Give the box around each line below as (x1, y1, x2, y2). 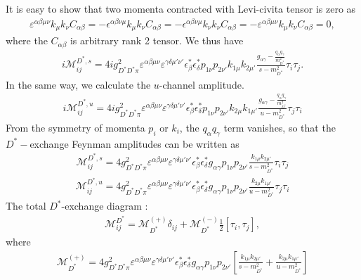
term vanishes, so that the (223, 120, 336, 134)
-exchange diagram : (61, 198, 148, 213)
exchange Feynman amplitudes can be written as (29, 136, 239, 151)
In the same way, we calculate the (6, 77, 151, 91)
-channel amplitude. (159, 77, 244, 91)
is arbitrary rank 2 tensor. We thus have (70, 33, 244, 48)
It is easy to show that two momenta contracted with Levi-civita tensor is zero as (6, 1, 356, 15)
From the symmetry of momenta (6, 120, 145, 134)
